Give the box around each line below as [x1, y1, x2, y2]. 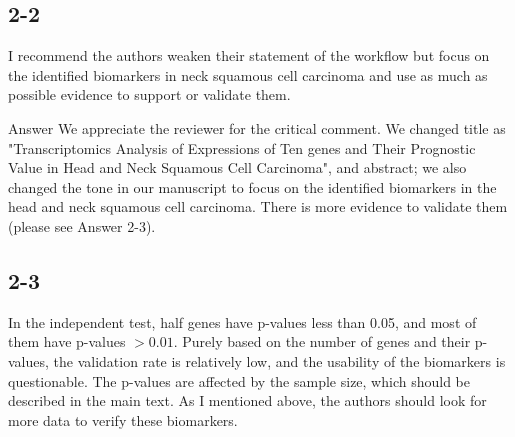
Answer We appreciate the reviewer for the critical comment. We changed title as [8, 117, 506, 138]
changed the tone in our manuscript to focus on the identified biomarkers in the [8, 176, 497, 197]
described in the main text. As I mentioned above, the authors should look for [8, 390, 487, 411]
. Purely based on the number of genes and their [173, 331, 471, 352]
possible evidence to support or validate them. [8, 84, 291, 105]
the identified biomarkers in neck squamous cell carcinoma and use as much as [8, 64, 488, 85]
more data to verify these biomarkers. [8, 409, 238, 430]
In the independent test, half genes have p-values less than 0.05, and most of [8, 311, 477, 332]
